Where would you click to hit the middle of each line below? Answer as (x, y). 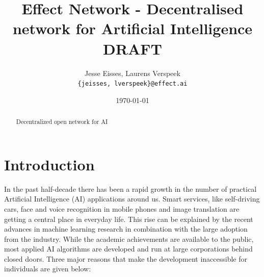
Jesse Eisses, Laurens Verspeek (133, 73)
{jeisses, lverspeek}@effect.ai (133, 84)
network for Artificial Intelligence (133, 28)
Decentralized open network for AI (62, 122)
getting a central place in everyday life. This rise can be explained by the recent (129, 219)
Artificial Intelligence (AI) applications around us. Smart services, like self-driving (132, 199)
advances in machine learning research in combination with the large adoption (126, 229)
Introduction (49, 164)
